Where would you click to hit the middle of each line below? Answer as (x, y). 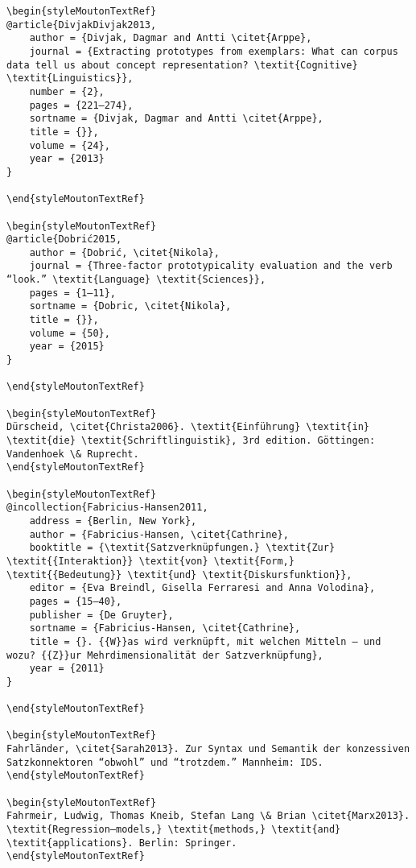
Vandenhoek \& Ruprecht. (73, 454)
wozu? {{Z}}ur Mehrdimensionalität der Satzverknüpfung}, (165, 655)
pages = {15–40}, (76, 601)
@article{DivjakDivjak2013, (82, 25)
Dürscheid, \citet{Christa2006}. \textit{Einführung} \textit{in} (188, 427)
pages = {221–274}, (81, 105)
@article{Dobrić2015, (64, 240)
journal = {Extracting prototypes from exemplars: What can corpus (214, 51)
